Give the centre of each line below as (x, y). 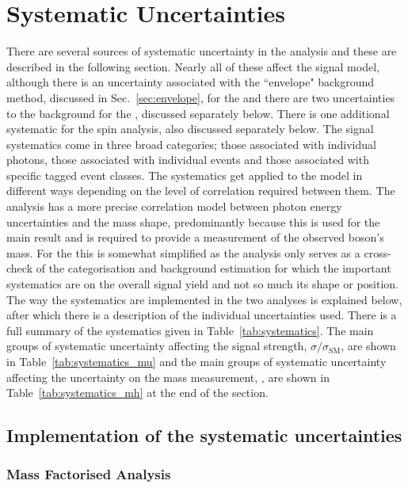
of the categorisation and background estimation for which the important (214, 268)
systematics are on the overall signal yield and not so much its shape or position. (202, 284)
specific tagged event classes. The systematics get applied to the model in (185, 175)
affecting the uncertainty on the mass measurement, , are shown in (168, 377)
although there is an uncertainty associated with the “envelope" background (191, 82)
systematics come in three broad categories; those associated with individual (191, 144)
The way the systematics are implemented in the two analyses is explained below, (204, 299)
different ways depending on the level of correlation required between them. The (201, 191)
